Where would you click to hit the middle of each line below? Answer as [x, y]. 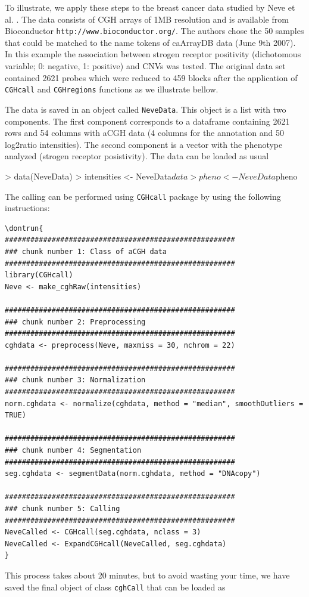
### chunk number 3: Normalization [75, 380]
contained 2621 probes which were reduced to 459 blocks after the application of [151, 77]
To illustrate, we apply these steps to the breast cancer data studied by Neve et [150, 7]
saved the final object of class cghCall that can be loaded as [115, 587]
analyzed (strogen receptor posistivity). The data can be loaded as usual [137, 156]
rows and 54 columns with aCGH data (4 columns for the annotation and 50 [145, 133]
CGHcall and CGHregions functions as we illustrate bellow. [112, 89]
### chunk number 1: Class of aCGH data [86, 251]
